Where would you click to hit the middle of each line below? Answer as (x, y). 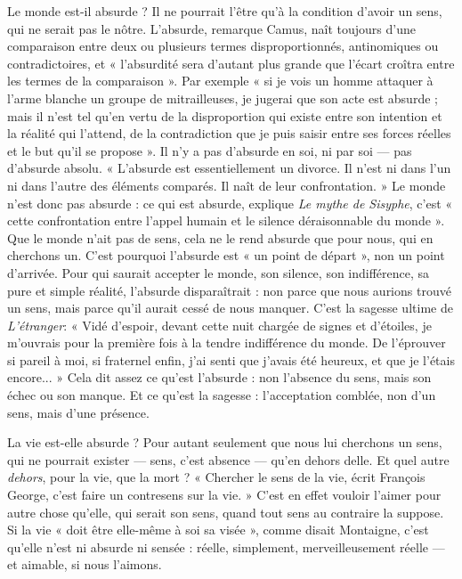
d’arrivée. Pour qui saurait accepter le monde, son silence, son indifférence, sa (219, 272)
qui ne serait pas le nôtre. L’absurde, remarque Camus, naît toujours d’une (211, 28)
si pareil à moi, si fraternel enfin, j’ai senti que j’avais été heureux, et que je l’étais (231, 359)
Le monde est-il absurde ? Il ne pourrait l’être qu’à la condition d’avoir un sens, (225, 11)
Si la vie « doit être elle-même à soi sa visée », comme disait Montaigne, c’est (218, 530)
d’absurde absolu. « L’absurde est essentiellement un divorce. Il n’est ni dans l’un (229, 168)
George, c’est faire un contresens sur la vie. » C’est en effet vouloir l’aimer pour (224, 495)
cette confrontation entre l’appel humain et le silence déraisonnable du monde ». (226, 220)
